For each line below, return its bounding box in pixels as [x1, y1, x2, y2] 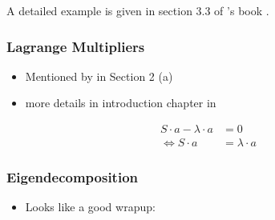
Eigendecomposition [6, 166, 139, 186]
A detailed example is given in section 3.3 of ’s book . [6, 2, 269, 18]
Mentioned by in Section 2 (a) [25, 67, 173, 84]
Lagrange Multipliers [6, 36, 145, 56]
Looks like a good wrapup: [25, 198, 156, 215]
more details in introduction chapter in [25, 94, 216, 111]
